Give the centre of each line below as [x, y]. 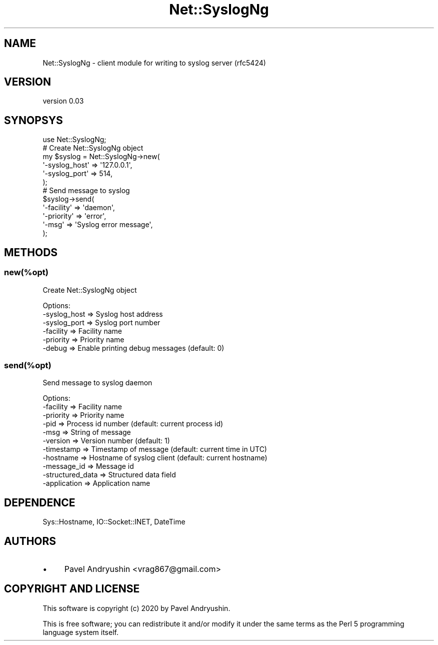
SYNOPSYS [33, 120]
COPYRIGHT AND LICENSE [72, 589]
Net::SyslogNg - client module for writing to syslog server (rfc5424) [154, 63]
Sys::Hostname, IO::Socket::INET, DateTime [114, 522]
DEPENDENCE [40, 502]
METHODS [31, 252]
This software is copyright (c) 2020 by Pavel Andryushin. [136, 608]
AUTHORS [30, 541]
